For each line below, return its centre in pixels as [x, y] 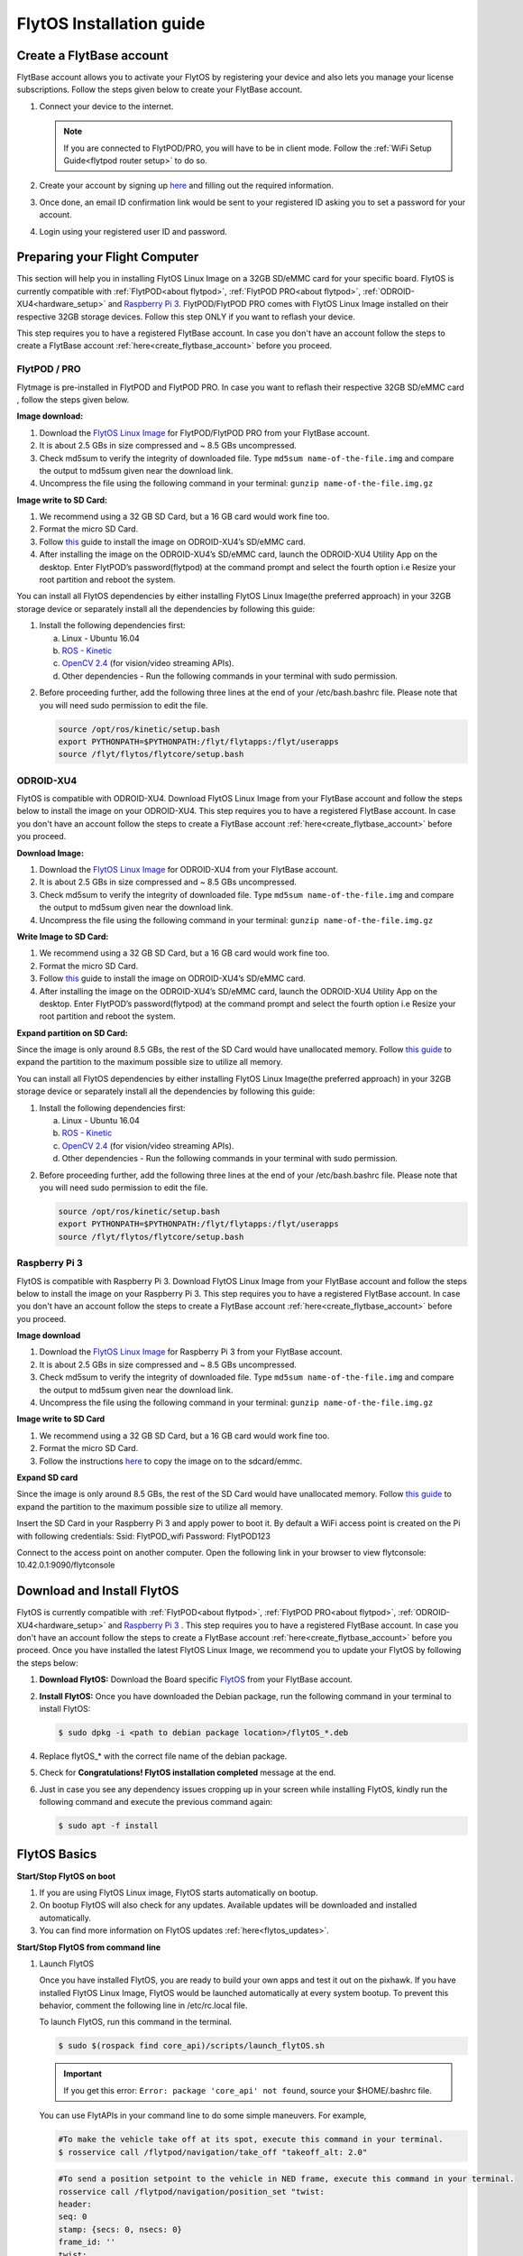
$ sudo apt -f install [108, 1826]
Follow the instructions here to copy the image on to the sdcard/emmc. [171, 1461]
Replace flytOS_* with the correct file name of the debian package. [163, 1756]
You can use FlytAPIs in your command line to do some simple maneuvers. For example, [203, 2115]
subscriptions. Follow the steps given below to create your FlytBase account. [160, 89]
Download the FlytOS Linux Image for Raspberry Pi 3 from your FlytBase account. [191, 1352]
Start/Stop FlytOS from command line [89, 1947]
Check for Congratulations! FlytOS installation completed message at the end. [188, 1772]
